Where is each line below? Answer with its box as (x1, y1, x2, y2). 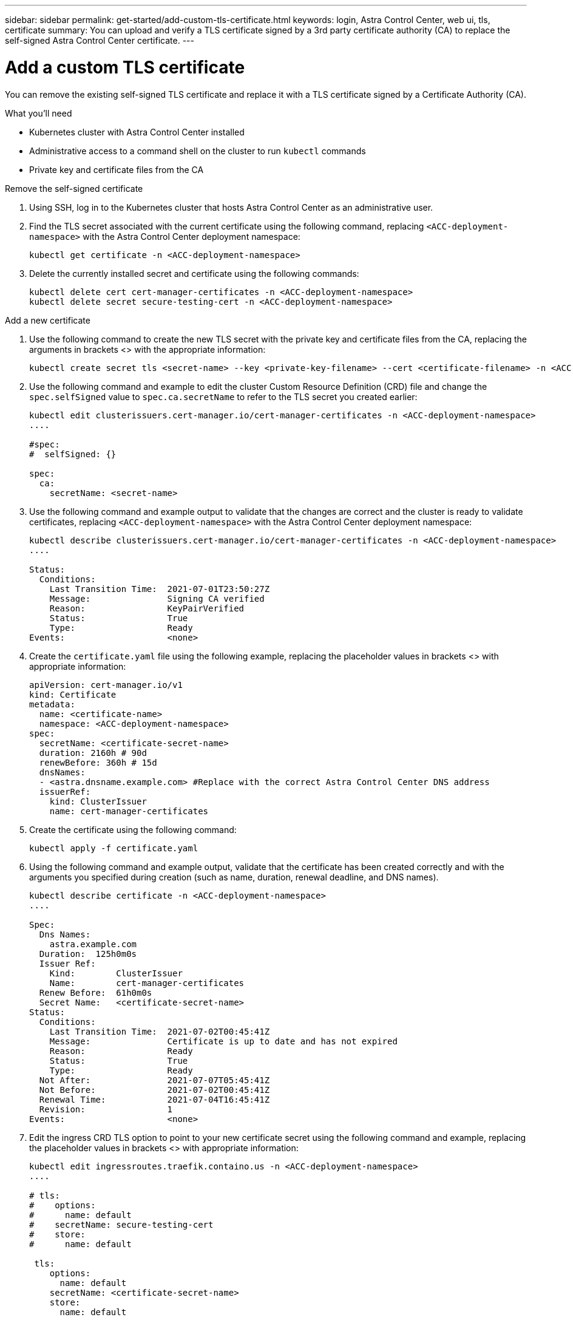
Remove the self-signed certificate (5, 183, 143, 194)
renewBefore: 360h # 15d (39, 757, 157, 767)
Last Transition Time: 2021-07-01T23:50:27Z (49, 583, 270, 594)
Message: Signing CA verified (49, 593, 265, 604)
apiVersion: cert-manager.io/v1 (29, 679, 183, 690)
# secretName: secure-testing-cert (29, 1219, 214, 1230)
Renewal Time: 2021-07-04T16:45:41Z (39, 1094, 270, 1104)
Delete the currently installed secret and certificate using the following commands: (29, 268, 359, 279)
